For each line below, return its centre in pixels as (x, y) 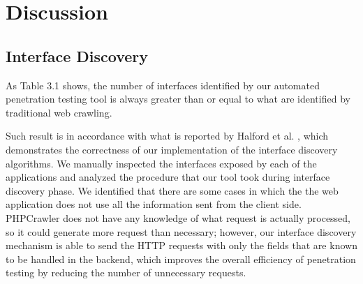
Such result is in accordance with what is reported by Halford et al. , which (167, 136)
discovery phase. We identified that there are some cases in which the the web (172, 190)
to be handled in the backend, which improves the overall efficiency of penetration (181, 259)
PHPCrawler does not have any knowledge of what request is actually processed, (178, 217)
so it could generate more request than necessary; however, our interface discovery (181, 231)
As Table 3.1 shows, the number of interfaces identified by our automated (163, 85)
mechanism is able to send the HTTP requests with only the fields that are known (181, 245)
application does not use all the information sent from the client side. (154, 204)
